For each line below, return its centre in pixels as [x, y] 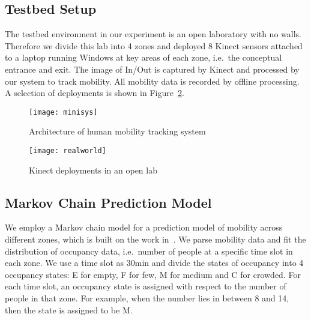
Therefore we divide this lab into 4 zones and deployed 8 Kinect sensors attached [154, 45]
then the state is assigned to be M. [69, 309]
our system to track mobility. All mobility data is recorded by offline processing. [152, 81]
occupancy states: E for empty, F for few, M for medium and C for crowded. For [153, 274]
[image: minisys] [63, 112]
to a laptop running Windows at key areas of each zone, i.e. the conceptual [143, 57]
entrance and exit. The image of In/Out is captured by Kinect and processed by [152, 69]
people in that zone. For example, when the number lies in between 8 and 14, [147, 298]
